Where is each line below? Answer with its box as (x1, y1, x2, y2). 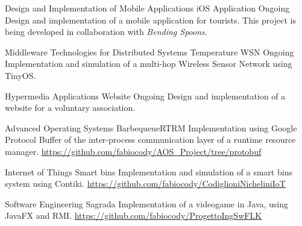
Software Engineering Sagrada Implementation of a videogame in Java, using (5, 197, 289, 210)
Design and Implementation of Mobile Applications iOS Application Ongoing (5, 2, 290, 14)
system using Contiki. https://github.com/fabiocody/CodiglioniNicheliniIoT (5, 177, 286, 190)
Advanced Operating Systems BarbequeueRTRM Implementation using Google (5, 121, 297, 134)
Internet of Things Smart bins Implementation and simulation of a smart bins (5, 165, 292, 178)
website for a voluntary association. (5, 101, 136, 114)
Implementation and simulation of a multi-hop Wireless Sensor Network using (5, 57, 292, 70)
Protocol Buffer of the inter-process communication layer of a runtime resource (5, 133, 296, 146)
